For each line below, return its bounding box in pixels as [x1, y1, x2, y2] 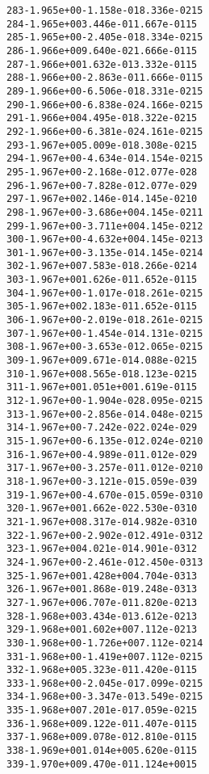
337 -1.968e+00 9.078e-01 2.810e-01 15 [6, 731, 198, 743]
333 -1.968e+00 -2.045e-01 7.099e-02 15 [6, 677, 203, 689]
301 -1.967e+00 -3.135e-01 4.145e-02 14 [6, 246, 203, 259]
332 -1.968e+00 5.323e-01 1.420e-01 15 [6, 664, 198, 676]
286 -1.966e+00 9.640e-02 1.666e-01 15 [6, 44, 198, 57]
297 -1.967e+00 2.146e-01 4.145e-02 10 [6, 193, 198, 205]
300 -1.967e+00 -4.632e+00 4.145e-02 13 [6, 233, 203, 246]
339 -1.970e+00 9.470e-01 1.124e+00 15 [6, 758, 198, 770]
